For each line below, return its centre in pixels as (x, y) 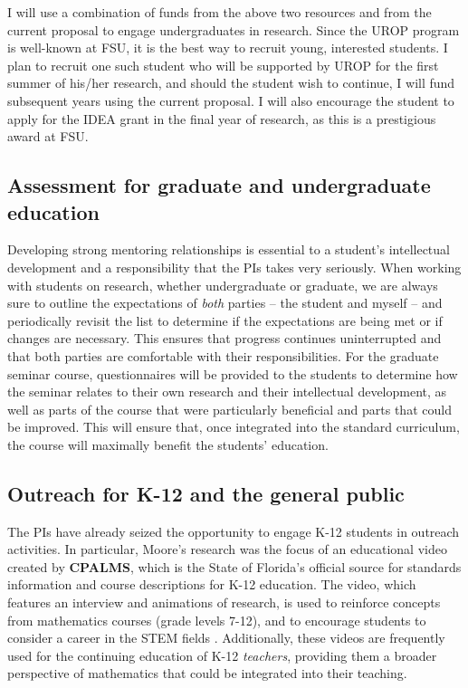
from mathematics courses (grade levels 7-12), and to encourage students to (217, 620)
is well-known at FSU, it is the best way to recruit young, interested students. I (228, 48)
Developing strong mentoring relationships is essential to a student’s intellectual (229, 249)
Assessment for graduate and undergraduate (219, 185)
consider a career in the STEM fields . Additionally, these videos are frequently (226, 638)
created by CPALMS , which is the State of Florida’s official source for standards (234, 566)
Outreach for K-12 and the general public (206, 493)
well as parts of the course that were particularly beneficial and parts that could (229, 409)
